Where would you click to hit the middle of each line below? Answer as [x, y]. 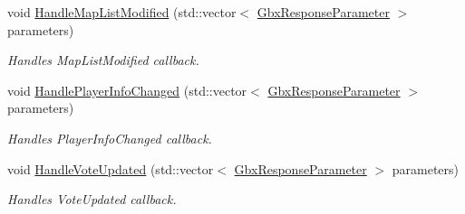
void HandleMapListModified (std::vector [122, 12]
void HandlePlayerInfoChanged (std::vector [127, 90]
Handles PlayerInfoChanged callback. [110, 138]
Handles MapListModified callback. [103, 60]
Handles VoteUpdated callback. [92, 199]
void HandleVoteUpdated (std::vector [111, 168]
